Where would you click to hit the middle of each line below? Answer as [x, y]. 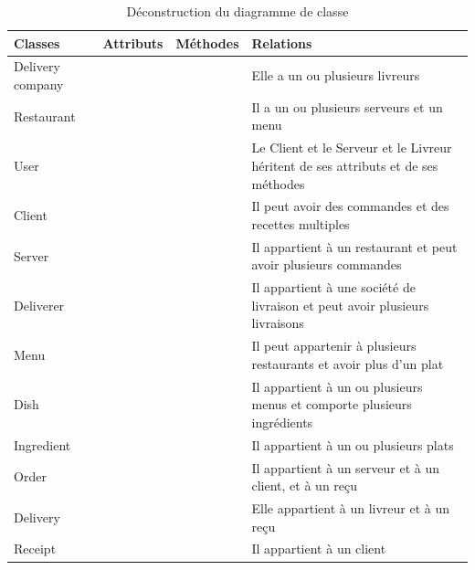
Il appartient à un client [319, 549]
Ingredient [42, 444]
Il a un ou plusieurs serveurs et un [347, 106]
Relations [282, 42]
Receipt [35, 549]
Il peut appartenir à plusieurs [334, 346]
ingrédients [282, 422]
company [39, 84]
